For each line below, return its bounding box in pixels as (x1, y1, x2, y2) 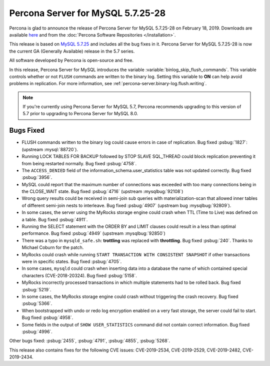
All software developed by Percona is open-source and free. (9, 58, 133, 64)
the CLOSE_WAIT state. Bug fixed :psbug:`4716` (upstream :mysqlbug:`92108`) (21, 188, 183, 195)
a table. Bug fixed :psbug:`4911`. (21, 216, 88, 222)
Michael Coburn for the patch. (21, 244, 84, 250)
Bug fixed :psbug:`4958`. (21, 314, 73, 320)
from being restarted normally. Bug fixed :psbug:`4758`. (21, 160, 137, 166)
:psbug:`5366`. (21, 300, 52, 306)
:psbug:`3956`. (21, 174, 52, 180)
